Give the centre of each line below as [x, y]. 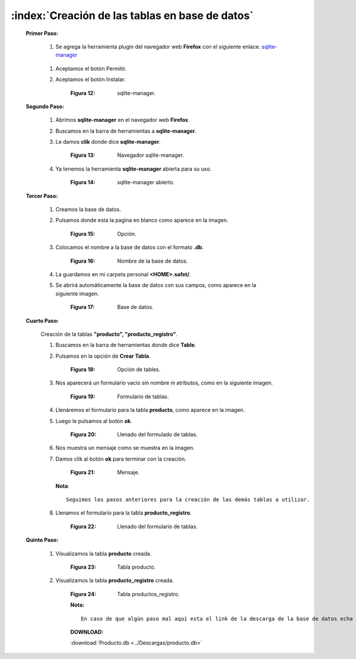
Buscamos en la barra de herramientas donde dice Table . [126, 345]
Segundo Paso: [45, 106]
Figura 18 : [83, 370]
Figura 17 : [82, 307]
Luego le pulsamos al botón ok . [94, 421]
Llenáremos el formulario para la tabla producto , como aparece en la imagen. [150, 410]
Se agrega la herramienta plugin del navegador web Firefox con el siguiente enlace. [158, 46]
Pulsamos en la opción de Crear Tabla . [103, 356]
